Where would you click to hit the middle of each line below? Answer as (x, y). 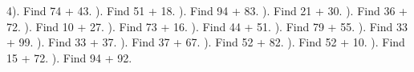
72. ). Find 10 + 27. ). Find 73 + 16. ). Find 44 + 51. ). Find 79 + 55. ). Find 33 (207, 26)
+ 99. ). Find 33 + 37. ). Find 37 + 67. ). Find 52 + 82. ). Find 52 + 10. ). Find (206, 42)
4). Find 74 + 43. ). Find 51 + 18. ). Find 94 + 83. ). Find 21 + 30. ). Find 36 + (207, 10)
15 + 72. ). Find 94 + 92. (69, 57)
